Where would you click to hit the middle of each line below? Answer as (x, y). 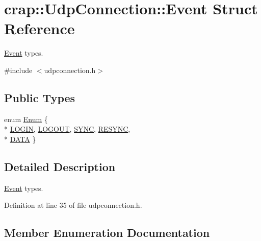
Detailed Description (60, 166)
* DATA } (20, 139)
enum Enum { (26, 119)
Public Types (40, 97)
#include (18, 70)
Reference (40, 28)
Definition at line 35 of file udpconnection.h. (73, 205)
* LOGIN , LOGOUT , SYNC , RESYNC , (67, 129)
